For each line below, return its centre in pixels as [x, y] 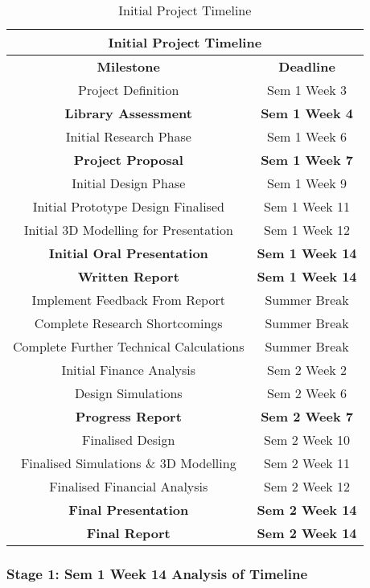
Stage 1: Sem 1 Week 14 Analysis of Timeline [157, 573]
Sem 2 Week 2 [307, 370]
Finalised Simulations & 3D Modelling [128, 463]
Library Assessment [128, 113]
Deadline [307, 66]
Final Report [128, 533]
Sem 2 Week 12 [307, 486]
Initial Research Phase [128, 136]
